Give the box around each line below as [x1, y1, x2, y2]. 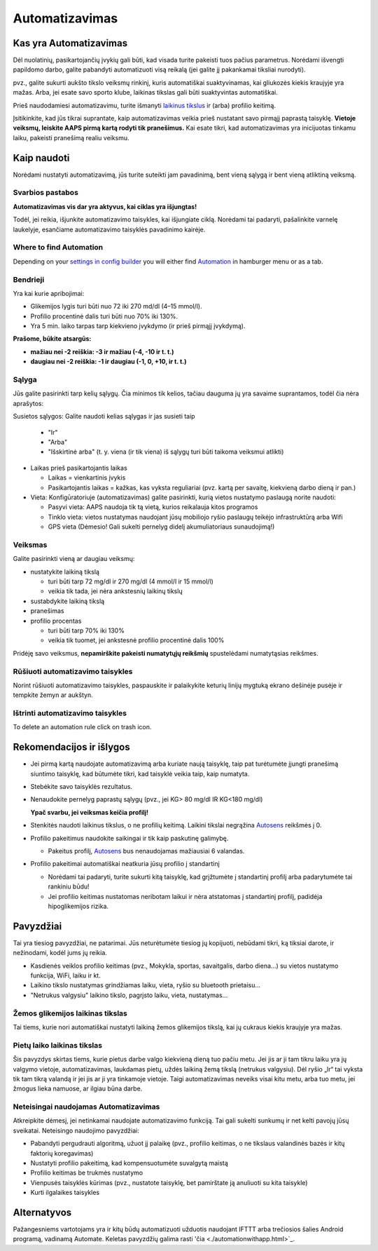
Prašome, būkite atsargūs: [13, 334, 92, 343]
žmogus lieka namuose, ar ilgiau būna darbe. [13, 1084, 143, 1093]
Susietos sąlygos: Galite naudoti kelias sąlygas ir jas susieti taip [13, 412, 195, 421]
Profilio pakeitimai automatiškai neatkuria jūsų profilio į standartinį [30, 860, 220, 868]
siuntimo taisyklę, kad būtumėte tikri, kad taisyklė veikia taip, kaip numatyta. [30, 769, 250, 778]
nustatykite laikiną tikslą [30, 567, 99, 576]
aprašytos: [13, 399, 44, 407]
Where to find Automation [13, 243, 104, 252]
